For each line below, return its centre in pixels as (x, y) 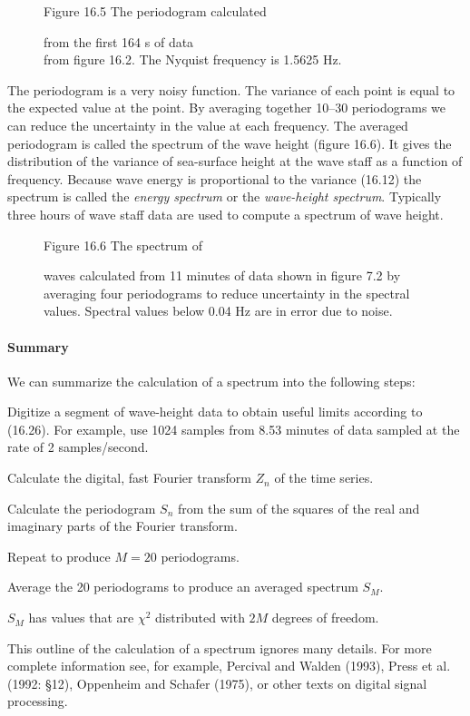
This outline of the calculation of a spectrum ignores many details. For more (220, 647)
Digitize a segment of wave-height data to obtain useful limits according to (215, 412)
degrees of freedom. (325, 618)
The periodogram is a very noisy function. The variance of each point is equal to (231, 89)
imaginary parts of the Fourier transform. (122, 526)
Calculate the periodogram (82, 508)
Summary (38, 346)
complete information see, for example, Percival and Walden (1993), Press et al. (229, 666)
